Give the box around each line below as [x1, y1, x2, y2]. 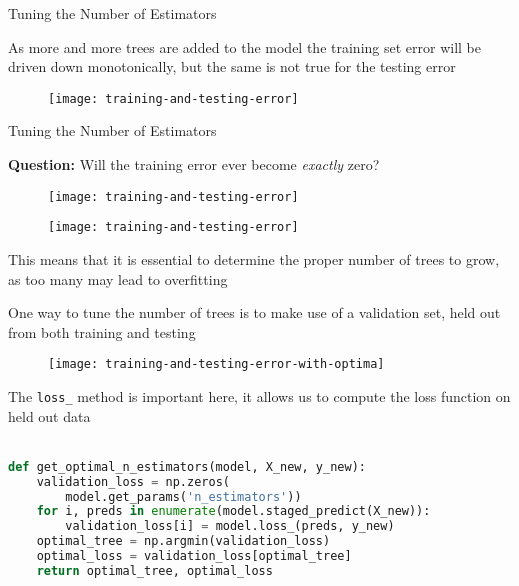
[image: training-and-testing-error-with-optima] [48, 357, 385, 372]
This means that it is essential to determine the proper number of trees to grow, [8, 248, 500, 269]
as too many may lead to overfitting [8, 268, 228, 289]
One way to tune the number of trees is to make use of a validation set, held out [8, 302, 501, 323]
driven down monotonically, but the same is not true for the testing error [8, 56, 456, 77]
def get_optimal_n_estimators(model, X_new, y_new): [8, 459, 366, 474]
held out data [8, 405, 91, 426]
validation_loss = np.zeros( [36, 474, 230, 489]
